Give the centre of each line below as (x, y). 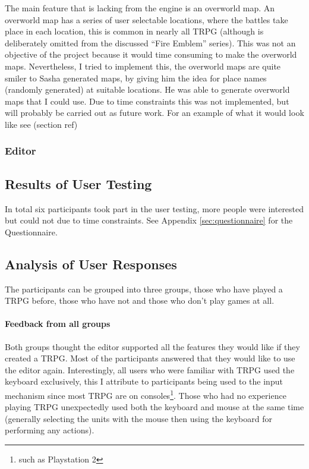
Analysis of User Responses (91, 264)
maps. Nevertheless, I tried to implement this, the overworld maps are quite (143, 66)
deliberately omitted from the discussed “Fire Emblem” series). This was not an (150, 43)
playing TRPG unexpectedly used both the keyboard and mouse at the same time (154, 407)
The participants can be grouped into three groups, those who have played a (144, 289)
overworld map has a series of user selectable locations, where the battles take (146, 19)
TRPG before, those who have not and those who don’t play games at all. (140, 300)
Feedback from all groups (58, 324)
